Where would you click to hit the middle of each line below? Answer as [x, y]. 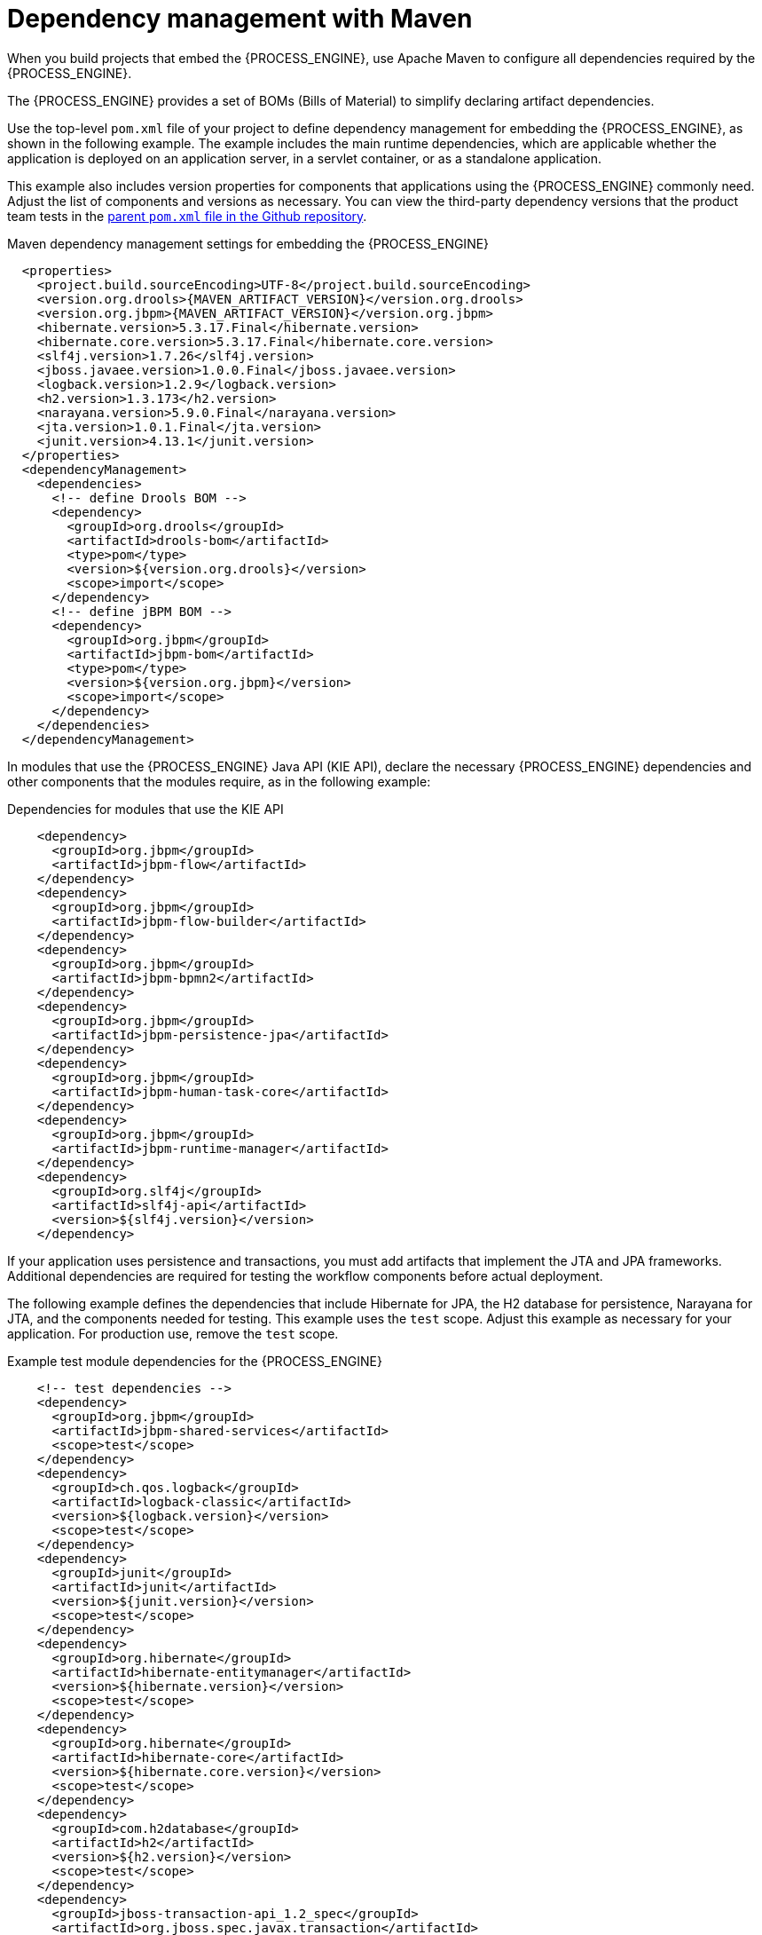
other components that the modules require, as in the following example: [219, 781]
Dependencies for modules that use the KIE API [145, 809]
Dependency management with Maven [240, 19]
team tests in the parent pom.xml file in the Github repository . [187, 216]
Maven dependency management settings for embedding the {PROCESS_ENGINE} [248, 243]
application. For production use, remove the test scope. [173, 1333]
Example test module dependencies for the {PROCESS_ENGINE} [195, 1361]
